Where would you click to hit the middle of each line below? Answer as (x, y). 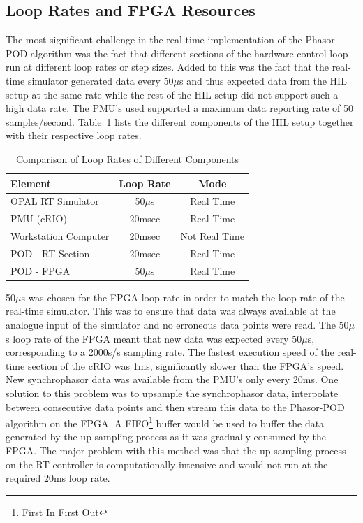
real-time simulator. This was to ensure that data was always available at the (171, 311)
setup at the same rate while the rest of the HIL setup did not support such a (172, 94)
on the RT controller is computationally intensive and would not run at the (167, 464)
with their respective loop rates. (74, 135)
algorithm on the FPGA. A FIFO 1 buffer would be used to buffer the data (165, 422)
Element (31, 183)
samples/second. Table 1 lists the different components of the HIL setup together (180, 121)
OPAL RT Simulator (55, 201)
